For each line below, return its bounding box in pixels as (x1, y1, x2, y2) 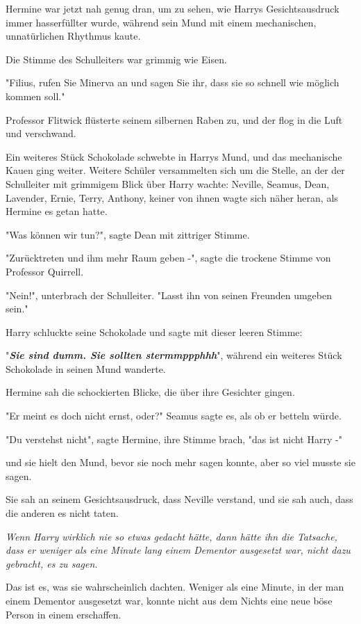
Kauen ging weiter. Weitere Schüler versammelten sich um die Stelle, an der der (6, 163, 345, 177)
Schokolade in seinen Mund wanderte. (6, 361, 166, 376)
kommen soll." (6, 88, 65, 103)
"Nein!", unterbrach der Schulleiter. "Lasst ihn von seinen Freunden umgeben (6, 287, 333, 302)
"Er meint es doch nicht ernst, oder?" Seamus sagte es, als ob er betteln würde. (6, 408, 342, 423)
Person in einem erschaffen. (6, 607, 121, 621)
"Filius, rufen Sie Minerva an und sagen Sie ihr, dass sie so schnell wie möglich (6, 75, 339, 90)
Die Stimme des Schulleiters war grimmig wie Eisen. (6, 51, 227, 66)
